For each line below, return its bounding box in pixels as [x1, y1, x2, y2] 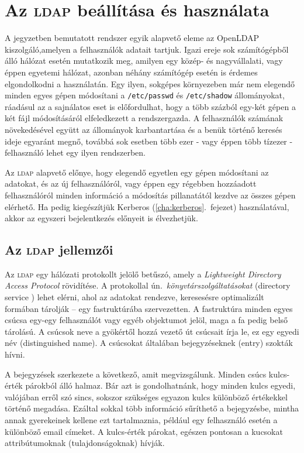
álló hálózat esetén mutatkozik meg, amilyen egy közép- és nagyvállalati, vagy [5, 54, 283, 67]
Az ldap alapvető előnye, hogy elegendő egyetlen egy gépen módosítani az [5, 166, 269, 178]
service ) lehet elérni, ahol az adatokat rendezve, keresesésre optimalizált [5, 291, 264, 303]
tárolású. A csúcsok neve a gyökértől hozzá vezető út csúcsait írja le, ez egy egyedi [5, 325, 299, 337]
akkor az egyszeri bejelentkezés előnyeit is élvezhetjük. [5, 212, 198, 224]
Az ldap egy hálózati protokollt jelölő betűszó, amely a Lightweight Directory [5, 267, 281, 280]
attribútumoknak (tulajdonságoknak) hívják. [5, 437, 165, 449]
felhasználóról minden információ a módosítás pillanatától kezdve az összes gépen [5, 188, 296, 201]
